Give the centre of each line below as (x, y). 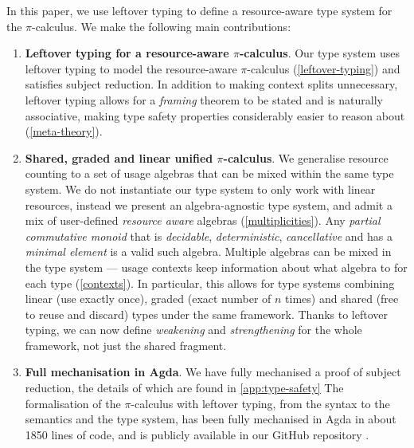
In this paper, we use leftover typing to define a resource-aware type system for (199, 10)
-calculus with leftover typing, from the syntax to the (260, 403)
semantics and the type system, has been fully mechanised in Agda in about (211, 419)
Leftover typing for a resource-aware (127, 53)
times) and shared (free (342, 299)
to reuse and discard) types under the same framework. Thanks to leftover (207, 314)
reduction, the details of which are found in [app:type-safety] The (184, 388)
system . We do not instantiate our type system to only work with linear (200, 189)
